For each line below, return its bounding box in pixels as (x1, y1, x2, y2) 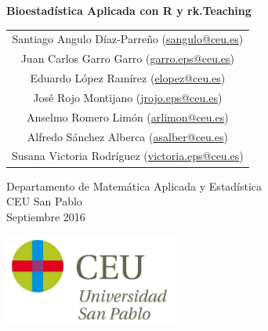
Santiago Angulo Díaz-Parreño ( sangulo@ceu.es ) (12, 31, 244, 47)
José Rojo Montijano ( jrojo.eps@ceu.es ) (33, 89, 223, 105)
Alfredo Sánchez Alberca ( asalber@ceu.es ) (27, 128, 228, 144)
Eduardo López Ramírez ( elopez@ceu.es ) (30, 70, 226, 86)
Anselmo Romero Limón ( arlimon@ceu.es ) (27, 108, 229, 125)
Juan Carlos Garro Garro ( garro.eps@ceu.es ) (20, 50, 235, 67)
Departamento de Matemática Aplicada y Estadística (6, 177, 263, 194)
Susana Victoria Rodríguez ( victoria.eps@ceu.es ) (12, 147, 244, 164)
